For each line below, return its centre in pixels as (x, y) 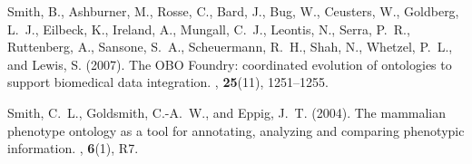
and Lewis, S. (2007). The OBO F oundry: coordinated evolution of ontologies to (230, 64)
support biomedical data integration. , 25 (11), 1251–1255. (168, 82)
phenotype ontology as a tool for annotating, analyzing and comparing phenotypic (236, 130)
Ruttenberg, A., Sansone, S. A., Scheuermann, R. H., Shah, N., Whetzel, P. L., (230, 47)
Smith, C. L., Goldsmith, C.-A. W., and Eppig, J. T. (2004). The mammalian (227, 112)
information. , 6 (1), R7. (73, 148)
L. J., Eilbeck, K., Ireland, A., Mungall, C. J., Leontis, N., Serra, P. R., (209, 29)
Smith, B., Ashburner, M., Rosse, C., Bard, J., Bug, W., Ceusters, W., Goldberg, (233, 11)
